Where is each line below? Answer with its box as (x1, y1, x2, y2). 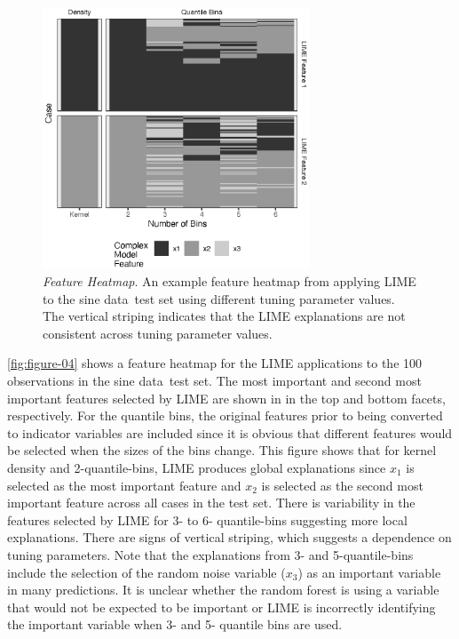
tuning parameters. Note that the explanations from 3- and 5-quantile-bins (7, 546, 414, 563)
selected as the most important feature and (7, 475, 241, 494)
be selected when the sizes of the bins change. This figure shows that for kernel (7, 441, 437, 459)
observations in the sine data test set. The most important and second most (7, 371, 422, 390)
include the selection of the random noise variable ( (7, 563, 286, 581)
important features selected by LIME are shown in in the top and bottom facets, (7, 388, 446, 407)
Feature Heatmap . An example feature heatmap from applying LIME (43, 272, 416, 291)
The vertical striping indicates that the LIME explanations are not (43, 307, 406, 325)
